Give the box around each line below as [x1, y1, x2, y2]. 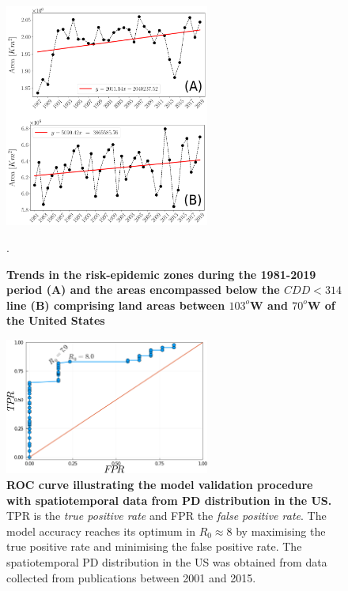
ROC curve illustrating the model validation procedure [6, 476, 313, 492]
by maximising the [236, 522, 326, 539]
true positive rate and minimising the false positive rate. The [6, 538, 302, 555]
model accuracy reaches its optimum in [6, 522, 195, 539]
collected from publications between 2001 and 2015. [6, 569, 256, 585]
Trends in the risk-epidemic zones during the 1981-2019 [6, 265, 316, 282]
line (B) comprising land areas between [6, 296, 225, 313]
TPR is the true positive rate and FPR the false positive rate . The [6, 507, 327, 524]
